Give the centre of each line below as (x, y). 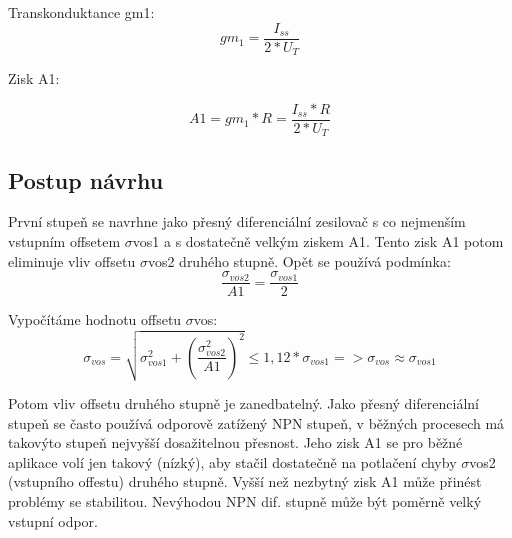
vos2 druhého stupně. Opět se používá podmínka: (299, 260)
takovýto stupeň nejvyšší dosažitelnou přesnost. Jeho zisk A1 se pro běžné (235, 442)
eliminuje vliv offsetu (72, 260)
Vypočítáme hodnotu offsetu (95, 319)
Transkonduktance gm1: (81, 12)
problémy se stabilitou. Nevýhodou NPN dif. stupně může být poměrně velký (245, 501)
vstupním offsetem (64, 241)
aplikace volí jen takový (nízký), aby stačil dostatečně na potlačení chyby (232, 461)
